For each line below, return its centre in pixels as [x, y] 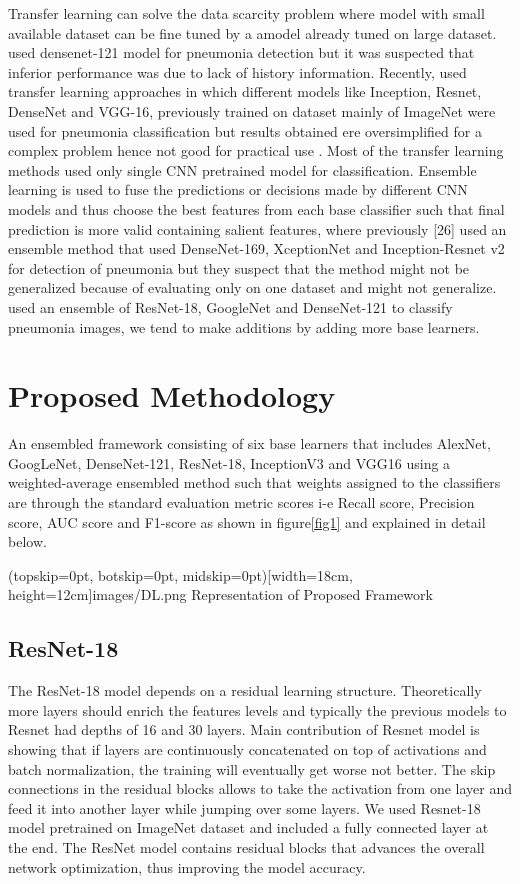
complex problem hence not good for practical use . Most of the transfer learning [256, 150]
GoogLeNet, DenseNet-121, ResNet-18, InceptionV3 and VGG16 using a [229, 462]
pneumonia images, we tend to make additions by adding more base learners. [244, 326]
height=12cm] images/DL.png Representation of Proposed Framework [220, 594]
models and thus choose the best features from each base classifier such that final [256, 208]
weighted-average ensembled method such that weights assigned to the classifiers [254, 482]
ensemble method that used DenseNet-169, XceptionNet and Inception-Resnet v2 [256, 248]
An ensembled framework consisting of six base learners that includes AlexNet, [249, 443]
